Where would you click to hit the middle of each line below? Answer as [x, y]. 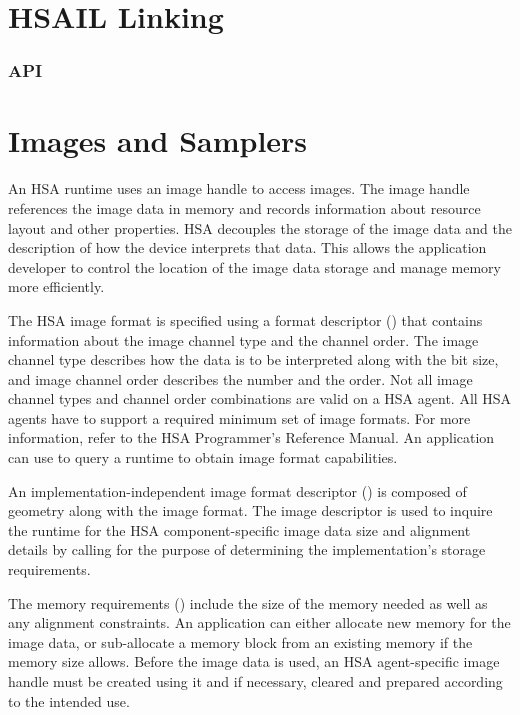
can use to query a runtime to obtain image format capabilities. [203, 457]
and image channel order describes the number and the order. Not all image [240, 378]
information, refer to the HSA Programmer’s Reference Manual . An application [251, 437]
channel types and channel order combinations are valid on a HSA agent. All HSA [260, 398]
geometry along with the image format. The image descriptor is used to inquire [250, 510]
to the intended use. [69, 700]
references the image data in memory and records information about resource [244, 207]
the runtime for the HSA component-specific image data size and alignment [239, 529]
